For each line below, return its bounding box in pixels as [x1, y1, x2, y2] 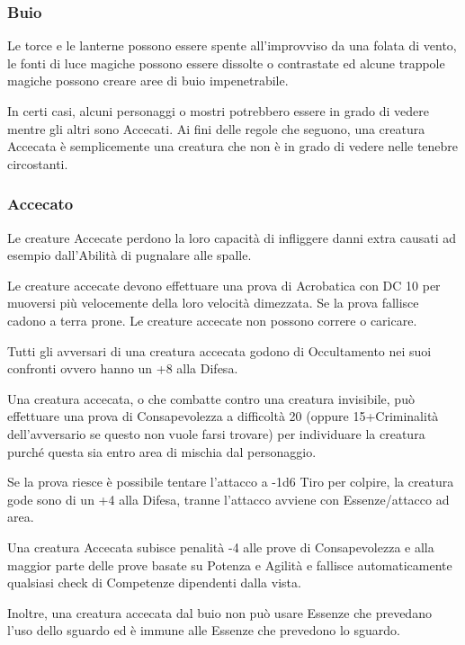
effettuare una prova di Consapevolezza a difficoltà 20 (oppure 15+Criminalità [7, 407, 439, 426]
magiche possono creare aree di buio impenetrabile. [7, 71, 289, 90]
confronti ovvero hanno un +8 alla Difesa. [7, 359, 238, 378]
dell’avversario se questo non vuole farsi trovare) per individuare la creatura [7, 424, 425, 443]
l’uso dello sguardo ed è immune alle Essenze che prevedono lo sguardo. [7, 621, 400, 640]
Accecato [7, 193, 74, 215]
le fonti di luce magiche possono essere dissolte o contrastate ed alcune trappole [7, 53, 445, 72]
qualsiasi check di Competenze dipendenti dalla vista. [7, 573, 301, 592]
